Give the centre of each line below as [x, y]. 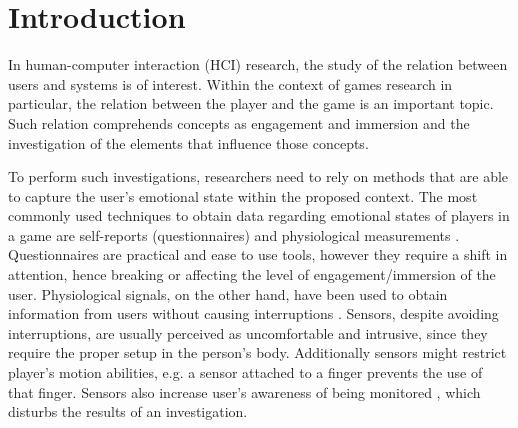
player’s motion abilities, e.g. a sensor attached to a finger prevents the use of [245, 372]
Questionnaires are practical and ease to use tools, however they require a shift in [258, 254]
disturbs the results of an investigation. [128, 411]
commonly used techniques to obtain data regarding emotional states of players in [259, 215]
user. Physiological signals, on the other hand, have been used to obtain [228, 293]
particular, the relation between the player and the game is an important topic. [251, 103]
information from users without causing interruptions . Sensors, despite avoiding [253, 313]
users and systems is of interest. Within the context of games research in [230, 83]
